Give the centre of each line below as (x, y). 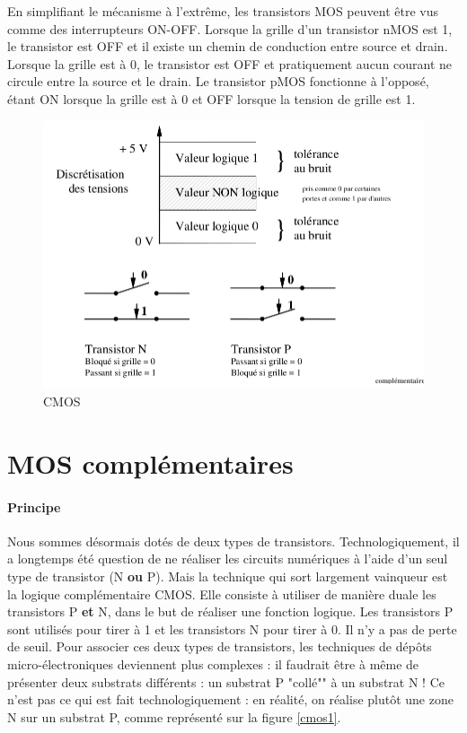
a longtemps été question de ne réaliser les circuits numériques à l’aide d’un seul (228, 558)
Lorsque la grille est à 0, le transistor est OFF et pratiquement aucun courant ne (230, 63)
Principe (34, 506)
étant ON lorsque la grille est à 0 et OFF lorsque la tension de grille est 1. (211, 98)
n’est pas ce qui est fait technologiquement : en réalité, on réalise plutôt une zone (230, 699)
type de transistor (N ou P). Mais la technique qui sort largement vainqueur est (228, 576)
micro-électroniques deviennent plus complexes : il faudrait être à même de (213, 663)
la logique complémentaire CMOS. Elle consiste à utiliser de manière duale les (222, 593)
